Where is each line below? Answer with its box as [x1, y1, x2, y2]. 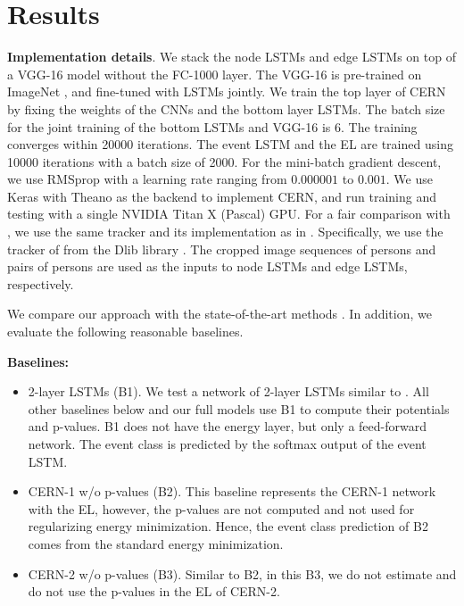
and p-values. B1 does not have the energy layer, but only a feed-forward [28, 417, 427, 436]
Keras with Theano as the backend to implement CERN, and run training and [7, 187, 436, 205]
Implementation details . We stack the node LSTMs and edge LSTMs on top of [7, 47, 456, 66]
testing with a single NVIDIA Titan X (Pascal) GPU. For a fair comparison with [7, 204, 451, 223]
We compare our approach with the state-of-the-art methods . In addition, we [7, 304, 432, 323]
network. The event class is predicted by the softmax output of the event [28, 435, 427, 452]
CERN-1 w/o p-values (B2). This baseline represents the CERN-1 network [28, 482, 436, 501]
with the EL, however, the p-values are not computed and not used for [28, 499, 415, 518]
